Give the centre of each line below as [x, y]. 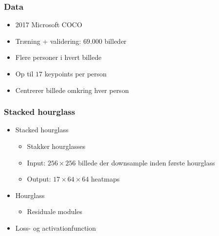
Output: [39, 179]
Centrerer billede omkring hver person [72, 90]
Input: [36, 162]
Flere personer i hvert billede [58, 57]
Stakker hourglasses [56, 146]
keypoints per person [76, 73]
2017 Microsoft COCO [49, 25]
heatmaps [105, 179]
